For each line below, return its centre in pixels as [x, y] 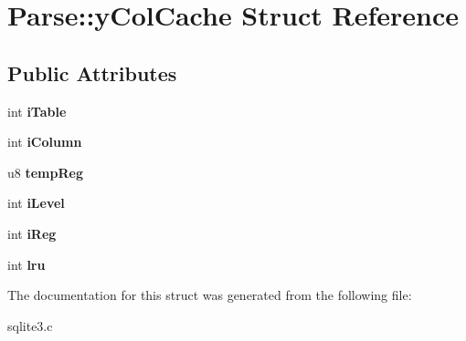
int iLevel [36, 203]
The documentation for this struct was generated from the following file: [210, 295]
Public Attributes [92, 72]
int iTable [37, 111]
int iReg [32, 233]
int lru [26, 264]
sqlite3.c [30, 325]
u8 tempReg [45, 172]
